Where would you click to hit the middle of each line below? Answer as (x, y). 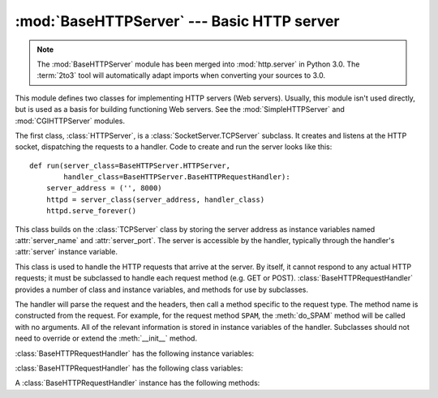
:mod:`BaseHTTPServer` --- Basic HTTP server (177, 21)
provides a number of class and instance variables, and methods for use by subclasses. (161, 289)
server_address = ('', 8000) (104, 188)
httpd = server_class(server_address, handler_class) (155, 199)
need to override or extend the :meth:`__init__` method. (106, 338)
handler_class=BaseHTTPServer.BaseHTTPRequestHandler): (177, 177)
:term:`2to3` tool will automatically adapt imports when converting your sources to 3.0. (181, 75)
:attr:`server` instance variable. (66, 252)
